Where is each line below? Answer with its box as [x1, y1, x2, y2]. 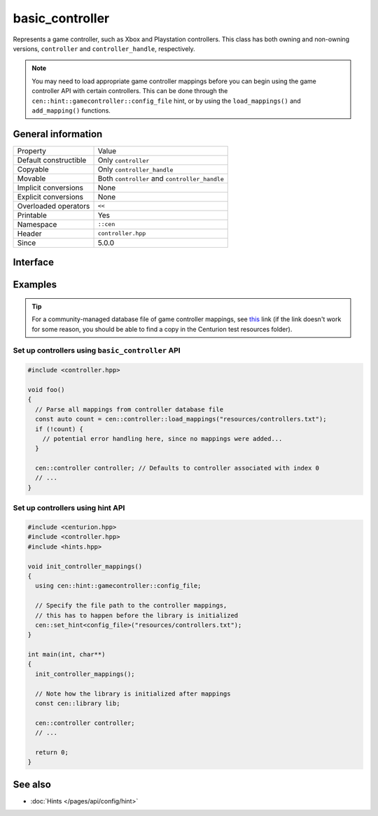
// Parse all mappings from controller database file [35, 405, 224, 413]
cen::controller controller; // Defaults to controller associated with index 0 [35, 464, 320, 472]
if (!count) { [35, 425, 84, 433]
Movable [17, 174, 46, 183]
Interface [13, 256, 54, 269]
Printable [17, 210, 47, 220]
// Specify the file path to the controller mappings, [35, 602, 227, 610]
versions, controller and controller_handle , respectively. [13, 44, 195, 52]
